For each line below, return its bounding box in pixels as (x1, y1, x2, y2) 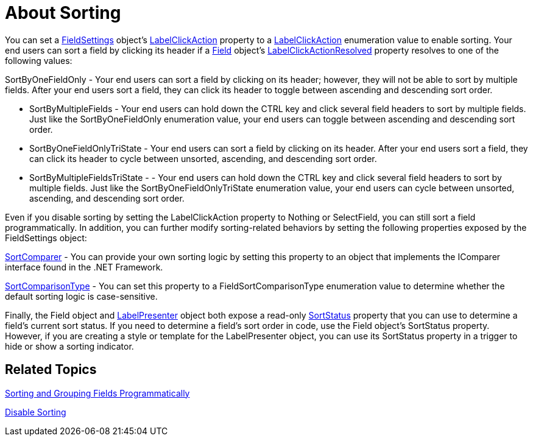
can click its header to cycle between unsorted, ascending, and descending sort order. (29, 153, 377, 164)
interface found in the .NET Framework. (5, 261, 163, 272)
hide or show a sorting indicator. (5, 340, 134, 351)
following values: (5, 55, 72, 66)
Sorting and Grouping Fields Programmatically (5, 387, 190, 398)
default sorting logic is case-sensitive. (5, 291, 158, 302)
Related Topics (5, 362, 97, 378)
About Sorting (5, 2, 121, 23)
